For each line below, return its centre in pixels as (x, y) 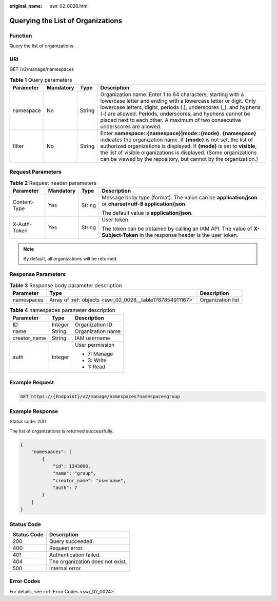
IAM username (92, 338)
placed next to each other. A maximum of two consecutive (171, 120)
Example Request (32, 382)
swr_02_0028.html (70, 6)
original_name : (26, 6)
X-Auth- (22, 224)
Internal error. (65, 568)
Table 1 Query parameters (41, 80)
